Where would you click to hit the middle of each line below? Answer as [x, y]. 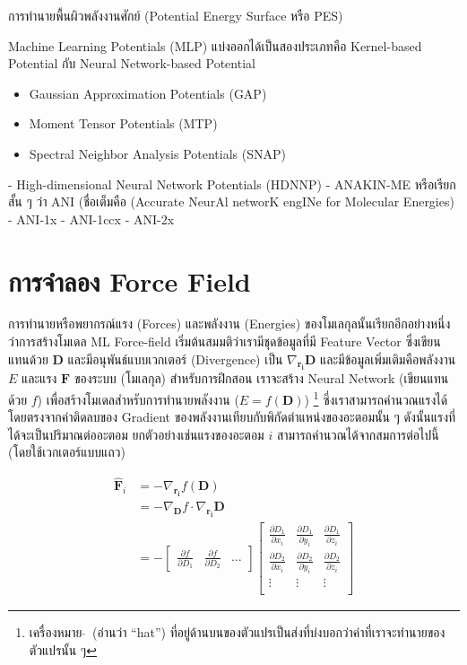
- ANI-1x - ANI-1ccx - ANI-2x [91, 219]
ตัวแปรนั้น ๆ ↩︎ [63, 649]
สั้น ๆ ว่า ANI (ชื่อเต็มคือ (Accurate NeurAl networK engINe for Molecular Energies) [231, 201]
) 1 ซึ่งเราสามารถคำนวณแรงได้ [376, 398]
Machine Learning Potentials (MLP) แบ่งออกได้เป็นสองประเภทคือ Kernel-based [215, 45]
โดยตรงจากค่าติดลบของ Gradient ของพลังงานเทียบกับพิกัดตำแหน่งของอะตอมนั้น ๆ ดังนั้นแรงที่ [232, 417]
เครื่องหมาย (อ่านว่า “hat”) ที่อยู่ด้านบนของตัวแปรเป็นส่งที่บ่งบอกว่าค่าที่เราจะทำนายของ [237, 631]
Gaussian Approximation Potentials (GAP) [148, 93]
